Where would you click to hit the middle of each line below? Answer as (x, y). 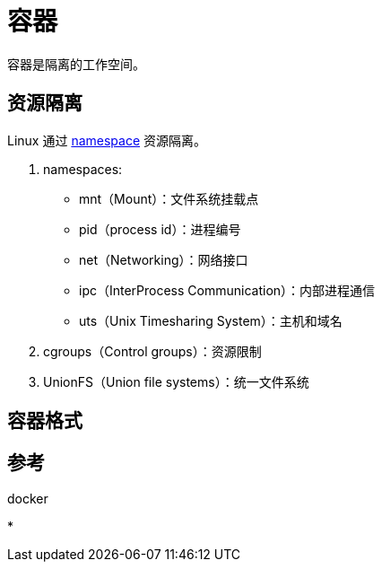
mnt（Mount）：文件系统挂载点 (169, 198)
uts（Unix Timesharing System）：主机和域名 (211, 320)
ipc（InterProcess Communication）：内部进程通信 (227, 290)
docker (28, 498)
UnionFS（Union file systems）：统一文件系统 (176, 381)
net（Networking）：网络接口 (164, 259)
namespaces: (83, 169)
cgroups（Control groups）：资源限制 (152, 351)
